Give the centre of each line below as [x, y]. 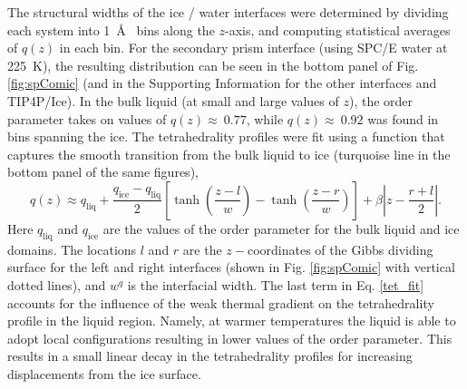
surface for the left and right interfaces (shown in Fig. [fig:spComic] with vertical [231, 267]
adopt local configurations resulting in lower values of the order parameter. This [230, 338]
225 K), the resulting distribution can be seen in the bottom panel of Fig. [213, 65]
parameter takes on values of [87, 118]
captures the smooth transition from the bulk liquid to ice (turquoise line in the [229, 154]
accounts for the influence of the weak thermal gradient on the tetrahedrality [221, 302]
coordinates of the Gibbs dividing [340, 249]
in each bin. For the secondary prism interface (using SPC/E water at [253, 48]
